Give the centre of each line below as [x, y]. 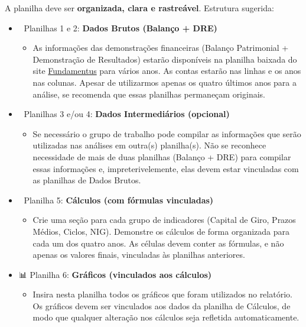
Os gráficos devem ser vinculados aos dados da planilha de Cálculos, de [162, 305]
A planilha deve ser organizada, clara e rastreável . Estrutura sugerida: [139, 8]
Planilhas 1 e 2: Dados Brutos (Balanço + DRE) [121, 27]
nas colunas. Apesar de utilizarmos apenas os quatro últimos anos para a [165, 82]
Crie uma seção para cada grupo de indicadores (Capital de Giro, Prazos [164, 220]
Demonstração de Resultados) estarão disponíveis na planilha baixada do [165, 59]
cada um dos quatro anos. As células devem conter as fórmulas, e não [158, 243]
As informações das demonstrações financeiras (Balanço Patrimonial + [161, 48]
